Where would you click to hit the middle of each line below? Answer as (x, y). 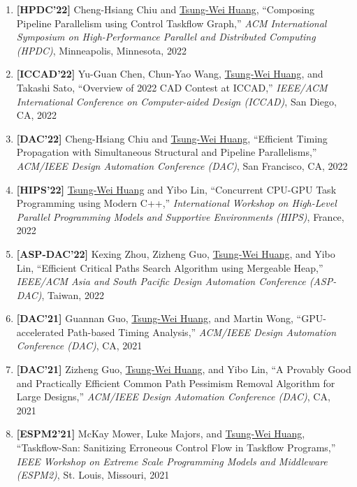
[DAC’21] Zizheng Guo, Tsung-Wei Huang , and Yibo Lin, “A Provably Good (184, 369)
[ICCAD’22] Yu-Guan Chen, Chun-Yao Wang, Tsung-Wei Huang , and (170, 74)
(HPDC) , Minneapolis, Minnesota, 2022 (101, 50)
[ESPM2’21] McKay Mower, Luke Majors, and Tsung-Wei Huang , (161, 434)
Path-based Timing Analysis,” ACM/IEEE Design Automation (202, 332)
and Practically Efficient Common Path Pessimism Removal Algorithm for (176, 383)
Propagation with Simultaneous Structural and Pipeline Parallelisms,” (167, 152)
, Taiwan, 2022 (73, 295)
